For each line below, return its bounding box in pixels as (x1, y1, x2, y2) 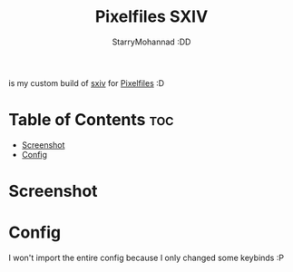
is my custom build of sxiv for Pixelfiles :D (8, 77, 165, 88)
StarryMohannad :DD (112, 36, 191, 47)
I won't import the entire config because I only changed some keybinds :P (8, 252, 285, 263)
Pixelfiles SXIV (94, 6, 209, 27)
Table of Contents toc (8, 110, 174, 131)
